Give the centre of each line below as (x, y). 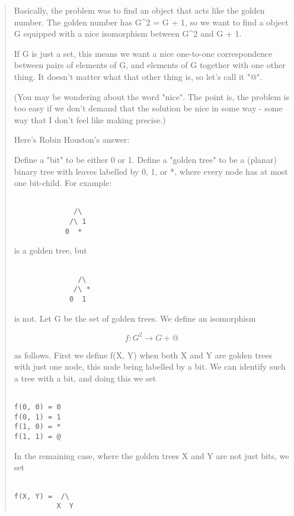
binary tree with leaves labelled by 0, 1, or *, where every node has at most (151, 171)
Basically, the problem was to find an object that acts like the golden (139, 10)
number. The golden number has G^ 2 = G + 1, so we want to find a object (151, 22)
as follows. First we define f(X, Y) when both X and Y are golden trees (143, 355)
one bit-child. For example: (63, 183)
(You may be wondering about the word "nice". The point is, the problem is (151, 96)
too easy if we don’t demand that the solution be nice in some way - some (148, 108)
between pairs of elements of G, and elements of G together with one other (150, 65)
